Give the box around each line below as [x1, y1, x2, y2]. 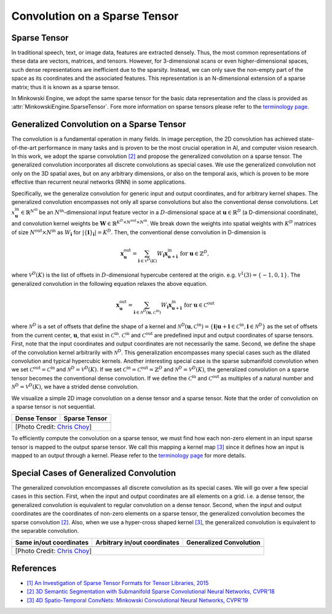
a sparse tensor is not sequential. [11, 403, 96, 410]
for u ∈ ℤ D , [180, 249, 209, 257]
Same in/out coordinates [15, 538, 89, 547]
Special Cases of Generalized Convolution [11, 468, 176, 478]
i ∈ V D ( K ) [138, 257, 157, 264]
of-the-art [11, 144, 37, 151]
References [11, 563, 57, 573]
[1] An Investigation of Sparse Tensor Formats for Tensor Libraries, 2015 [26, 579, 209, 586]
